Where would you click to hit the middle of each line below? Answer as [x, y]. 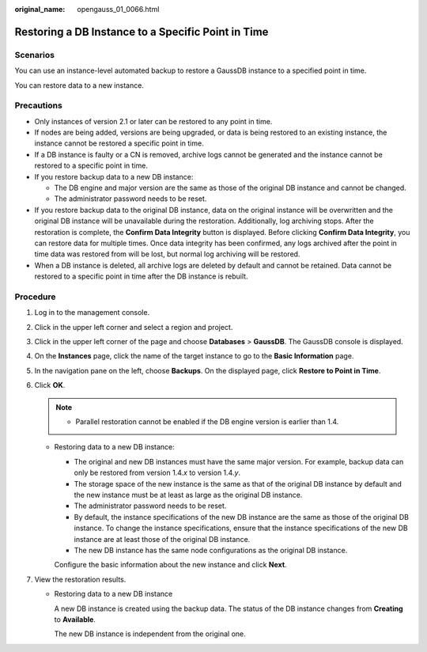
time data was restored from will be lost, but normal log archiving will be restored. [167, 254]
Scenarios [35, 55]
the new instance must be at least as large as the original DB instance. [188, 495]
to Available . [75, 619]
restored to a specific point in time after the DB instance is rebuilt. [141, 276]
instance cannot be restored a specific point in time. [119, 143]
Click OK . [50, 385]
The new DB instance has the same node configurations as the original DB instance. [211, 550]
